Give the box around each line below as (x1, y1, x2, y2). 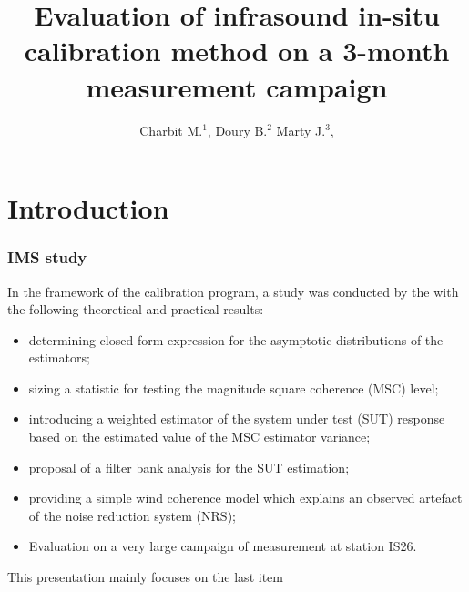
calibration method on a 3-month (24, 32, 450, 69)
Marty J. (276, 120, 326, 139)
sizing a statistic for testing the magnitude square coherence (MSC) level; (28, 378, 439, 397)
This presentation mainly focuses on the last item (7, 567, 283, 587)
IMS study (7, 246, 87, 269)
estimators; (28, 348, 90, 367)
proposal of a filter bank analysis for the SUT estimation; (28, 457, 350, 476)
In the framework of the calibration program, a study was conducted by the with (7, 281, 459, 301)
